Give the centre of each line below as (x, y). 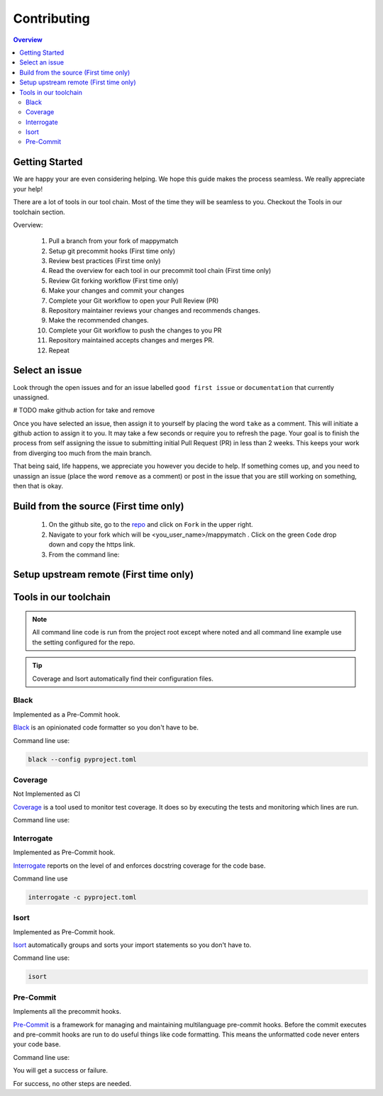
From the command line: (84, 554)
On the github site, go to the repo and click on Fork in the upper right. (151, 525)
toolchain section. (39, 212)
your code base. (37, 1044)
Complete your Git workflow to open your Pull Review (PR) (134, 301)
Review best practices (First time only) (105, 261)
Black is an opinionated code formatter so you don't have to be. (106, 727)
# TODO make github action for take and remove (84, 410)
